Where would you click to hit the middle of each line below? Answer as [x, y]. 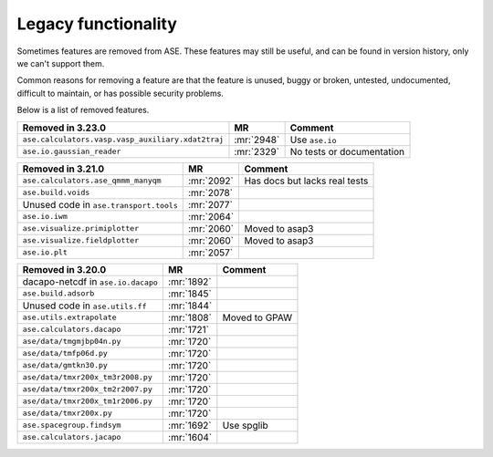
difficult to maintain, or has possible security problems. [120, 93]
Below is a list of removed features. [83, 110]
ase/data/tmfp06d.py [65, 353]
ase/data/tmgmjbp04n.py [72, 341]
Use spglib [245, 425]
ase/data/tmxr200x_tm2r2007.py [87, 389]
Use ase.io [313, 140]
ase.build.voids [56, 192]
